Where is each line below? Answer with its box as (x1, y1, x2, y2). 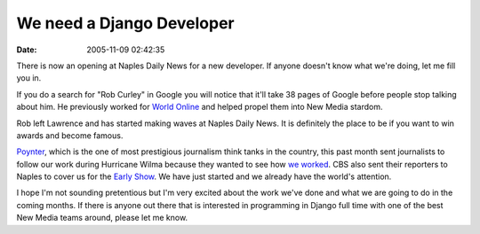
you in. (16, 73, 42, 83)
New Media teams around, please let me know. (16, 213, 188, 223)
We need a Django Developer (16, 13, 235, 33)
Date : (16, 44, 37, 55)
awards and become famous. (16, 129, 124, 141)
